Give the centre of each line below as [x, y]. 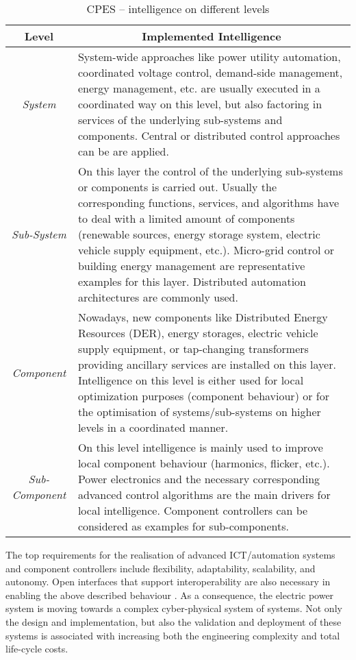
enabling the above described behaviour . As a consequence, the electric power [170, 595]
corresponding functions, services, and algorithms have [208, 203]
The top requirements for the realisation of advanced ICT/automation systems [170, 554]
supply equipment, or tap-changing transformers [193, 349]
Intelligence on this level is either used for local [191, 380]
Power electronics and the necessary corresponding [199, 479]
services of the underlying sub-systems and [180, 120]
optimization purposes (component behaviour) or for [203, 396]
